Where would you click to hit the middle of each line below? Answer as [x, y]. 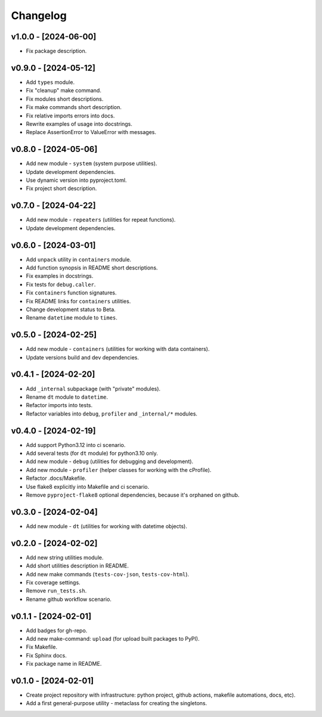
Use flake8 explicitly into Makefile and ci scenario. [87, 486]
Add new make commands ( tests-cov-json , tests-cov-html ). [108, 574]
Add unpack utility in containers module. [78, 259]
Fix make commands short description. [74, 107]
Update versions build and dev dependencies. [83, 357]
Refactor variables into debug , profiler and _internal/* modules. [112, 414]
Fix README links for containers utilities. [78, 301]
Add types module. [50, 82]
